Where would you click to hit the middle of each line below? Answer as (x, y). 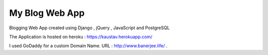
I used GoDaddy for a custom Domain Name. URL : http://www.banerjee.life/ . (88, 46)
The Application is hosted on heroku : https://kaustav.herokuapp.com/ (81, 37)
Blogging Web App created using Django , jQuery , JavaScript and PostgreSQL (89, 28)
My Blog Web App (47, 13)
